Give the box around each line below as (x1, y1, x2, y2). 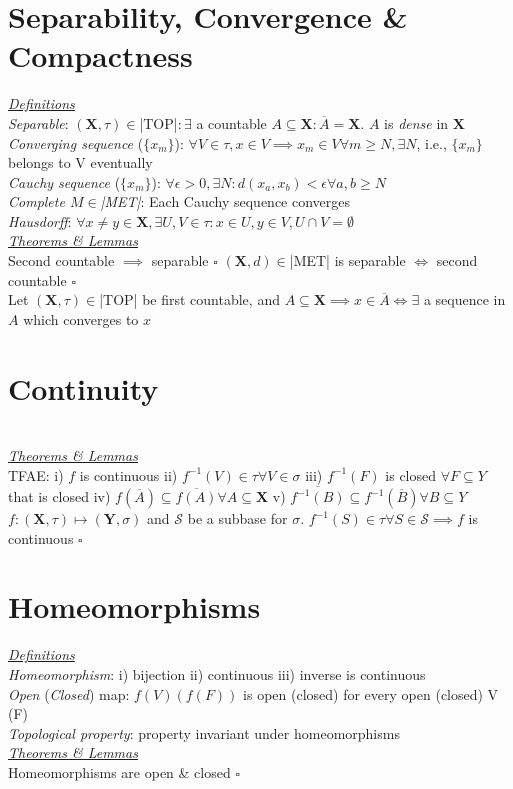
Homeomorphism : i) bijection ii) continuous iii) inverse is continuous (8, 663, 426, 684)
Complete (8, 191, 65, 212)
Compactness (8, 35, 193, 76)
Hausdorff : (8, 210, 72, 231)
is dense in (384, 112, 449, 133)
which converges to (23, 308, 139, 329)
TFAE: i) (8, 464, 64, 485)
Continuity (8, 367, 159, 408)
